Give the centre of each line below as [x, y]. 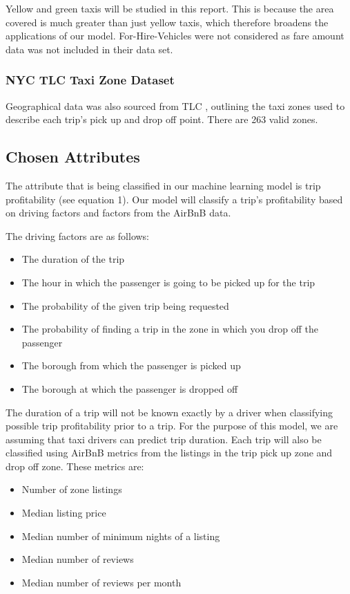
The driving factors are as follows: [78, 235]
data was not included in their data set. [89, 49]
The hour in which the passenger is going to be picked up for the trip [168, 282]
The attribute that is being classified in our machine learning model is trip [163, 185]
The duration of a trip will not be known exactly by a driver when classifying [169, 412]
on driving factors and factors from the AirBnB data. [118, 213]
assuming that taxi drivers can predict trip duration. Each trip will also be [164, 439]
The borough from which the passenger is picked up [131, 365]
